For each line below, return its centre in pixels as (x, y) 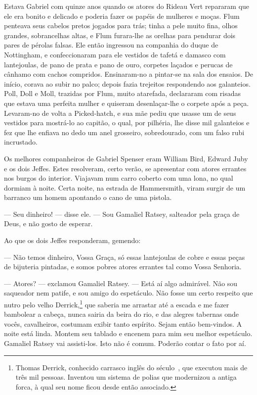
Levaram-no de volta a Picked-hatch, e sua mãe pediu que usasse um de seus (120, 113)
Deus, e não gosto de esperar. (48, 223)
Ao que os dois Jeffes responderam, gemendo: (72, 240)
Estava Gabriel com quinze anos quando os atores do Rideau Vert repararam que (127, 6)
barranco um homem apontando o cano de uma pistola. (88, 197)
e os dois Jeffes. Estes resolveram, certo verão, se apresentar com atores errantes (125, 168)
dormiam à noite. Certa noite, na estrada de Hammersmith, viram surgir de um (125, 187)
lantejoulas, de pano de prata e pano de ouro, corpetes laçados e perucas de (118, 64)
